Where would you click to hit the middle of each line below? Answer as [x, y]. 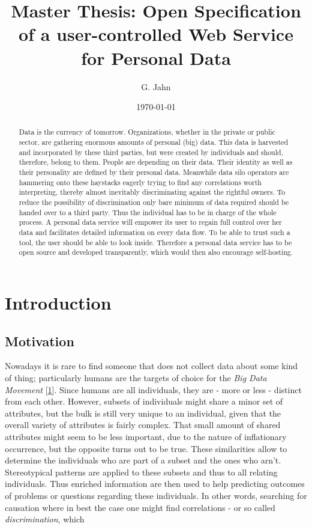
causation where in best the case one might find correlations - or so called [140, 507]
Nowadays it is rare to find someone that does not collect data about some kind [151, 366]
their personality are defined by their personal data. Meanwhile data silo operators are [154, 172]
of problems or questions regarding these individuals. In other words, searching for [156, 495]
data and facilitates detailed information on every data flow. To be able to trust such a [154, 232]
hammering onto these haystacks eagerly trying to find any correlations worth [140, 182]
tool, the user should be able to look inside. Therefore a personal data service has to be [155, 242]
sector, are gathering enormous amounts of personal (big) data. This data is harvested [154, 142]
